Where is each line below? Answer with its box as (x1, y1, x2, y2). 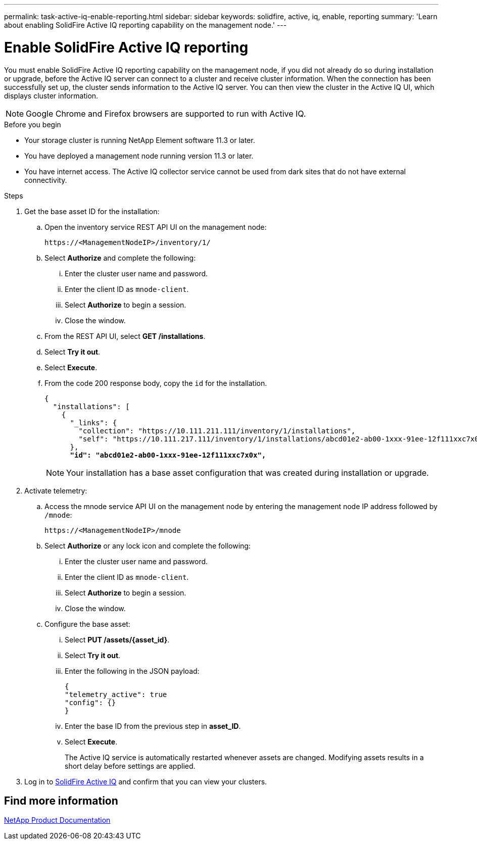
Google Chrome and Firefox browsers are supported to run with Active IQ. (26, 108, 306, 119)
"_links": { (70, 418, 117, 427)
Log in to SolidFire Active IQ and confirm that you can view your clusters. (24, 777, 267, 786)
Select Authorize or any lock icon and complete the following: (44, 541, 251, 550)
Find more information (4, 794, 118, 807)
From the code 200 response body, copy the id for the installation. (44, 378, 267, 387)
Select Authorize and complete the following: (44, 253, 196, 262)
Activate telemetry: (24, 486, 87, 495)
